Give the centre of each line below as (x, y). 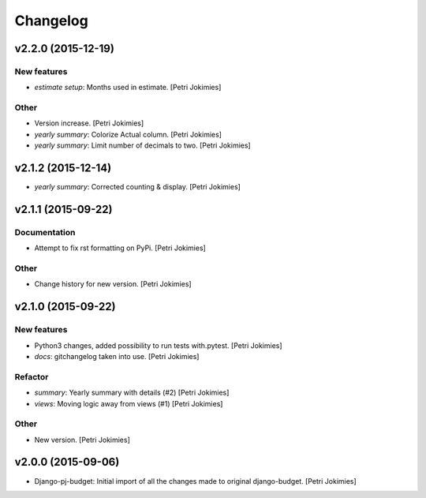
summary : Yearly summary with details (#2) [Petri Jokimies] (132, 393)
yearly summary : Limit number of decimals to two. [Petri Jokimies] (143, 145)
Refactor (32, 376)
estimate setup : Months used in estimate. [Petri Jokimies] (128, 88)
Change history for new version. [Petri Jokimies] (113, 284)
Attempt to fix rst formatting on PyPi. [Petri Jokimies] (120, 248)
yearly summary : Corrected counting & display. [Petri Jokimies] (137, 187)
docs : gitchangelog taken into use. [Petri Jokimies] (117, 356)
